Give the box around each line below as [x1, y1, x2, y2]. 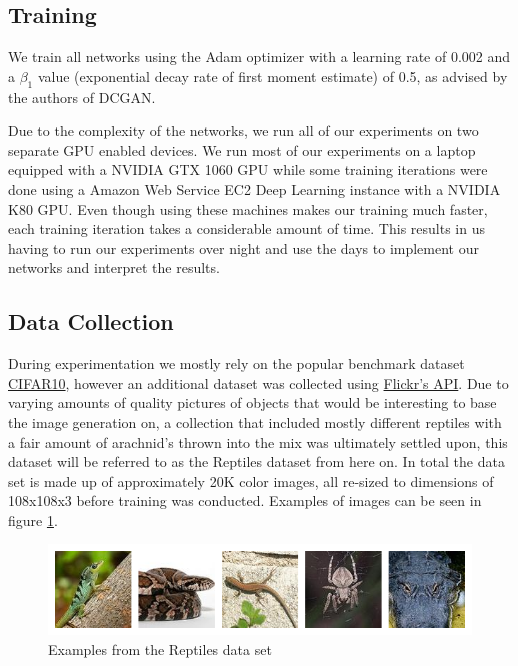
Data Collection [8, 306, 174, 337]
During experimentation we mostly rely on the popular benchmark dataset [8, 353, 465, 374]
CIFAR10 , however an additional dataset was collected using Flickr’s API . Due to [8, 372, 509, 393]
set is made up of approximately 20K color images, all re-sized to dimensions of [8, 470, 494, 491]
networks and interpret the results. [8, 257, 220, 278]
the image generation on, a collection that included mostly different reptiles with [8, 411, 502, 432]
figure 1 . [8, 509, 58, 530]
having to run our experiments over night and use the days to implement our [8, 237, 479, 258]
